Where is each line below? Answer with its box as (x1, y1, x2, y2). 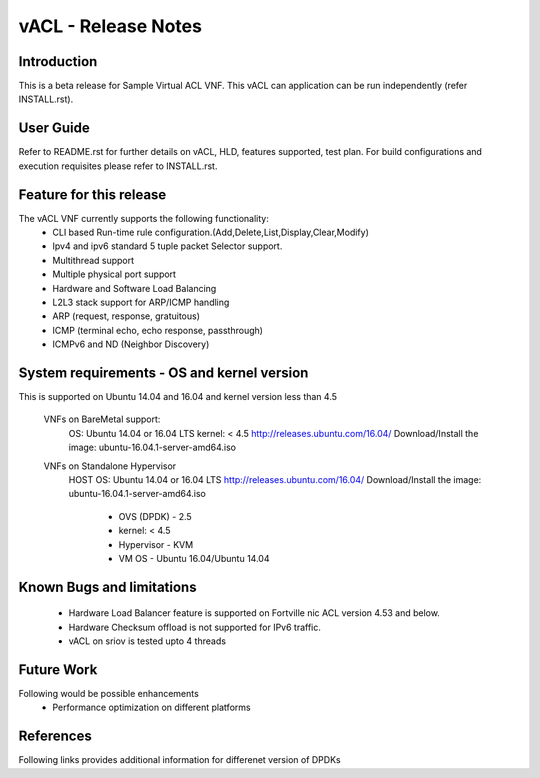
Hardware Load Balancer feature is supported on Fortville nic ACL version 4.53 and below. (68, 607, 440, 619)
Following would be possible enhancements (18, 688, 199, 700)
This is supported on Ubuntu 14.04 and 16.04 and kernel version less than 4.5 (18, 391, 338, 403)
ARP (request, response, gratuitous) (52, 310, 200, 322)
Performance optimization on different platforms (52, 701, 251, 714)
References (18, 728, 92, 745)
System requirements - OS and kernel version (18, 364, 309, 381)
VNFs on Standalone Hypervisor (43, 460, 177, 472)
